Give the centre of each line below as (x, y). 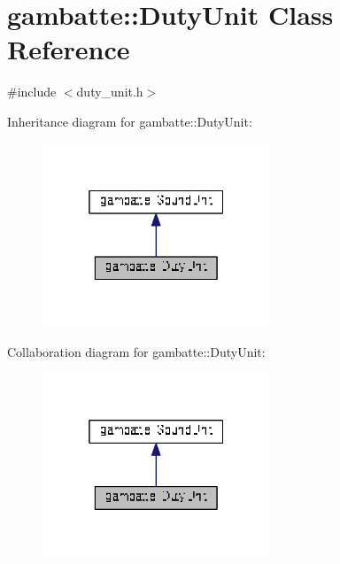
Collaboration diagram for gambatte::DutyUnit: (136, 351)
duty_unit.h (110, 92)
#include (32, 92)
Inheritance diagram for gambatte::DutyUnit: (130, 121)
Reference (69, 49)
